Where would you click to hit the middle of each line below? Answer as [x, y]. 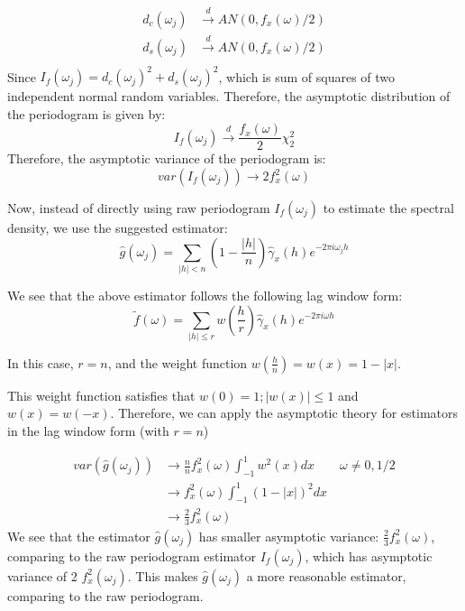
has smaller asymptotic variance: [289, 536]
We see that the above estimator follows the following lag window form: [205, 295]
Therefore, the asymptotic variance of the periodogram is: [167, 158]
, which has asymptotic [369, 555]
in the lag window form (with [88, 431]
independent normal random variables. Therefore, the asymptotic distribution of [229, 96]
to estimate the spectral [388, 208]
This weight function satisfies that [101, 395]
